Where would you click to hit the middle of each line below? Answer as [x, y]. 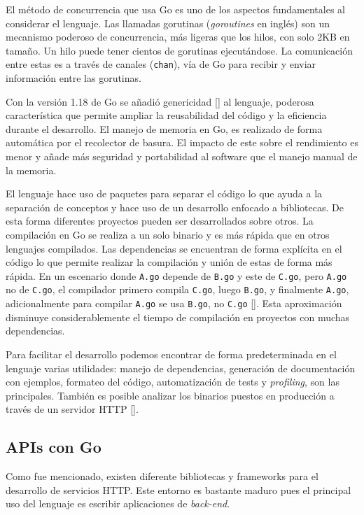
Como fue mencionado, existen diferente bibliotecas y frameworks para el [162, 476]
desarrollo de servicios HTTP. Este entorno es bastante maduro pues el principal [178, 489]
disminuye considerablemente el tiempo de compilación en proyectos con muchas [178, 317]
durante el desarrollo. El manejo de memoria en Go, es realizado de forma [164, 128]
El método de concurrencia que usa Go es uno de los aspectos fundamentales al [175, 9]
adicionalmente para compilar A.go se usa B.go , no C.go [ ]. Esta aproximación [174, 303]
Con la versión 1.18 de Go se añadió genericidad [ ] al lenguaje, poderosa [160, 101]
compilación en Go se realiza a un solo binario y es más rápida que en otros [168, 234]
